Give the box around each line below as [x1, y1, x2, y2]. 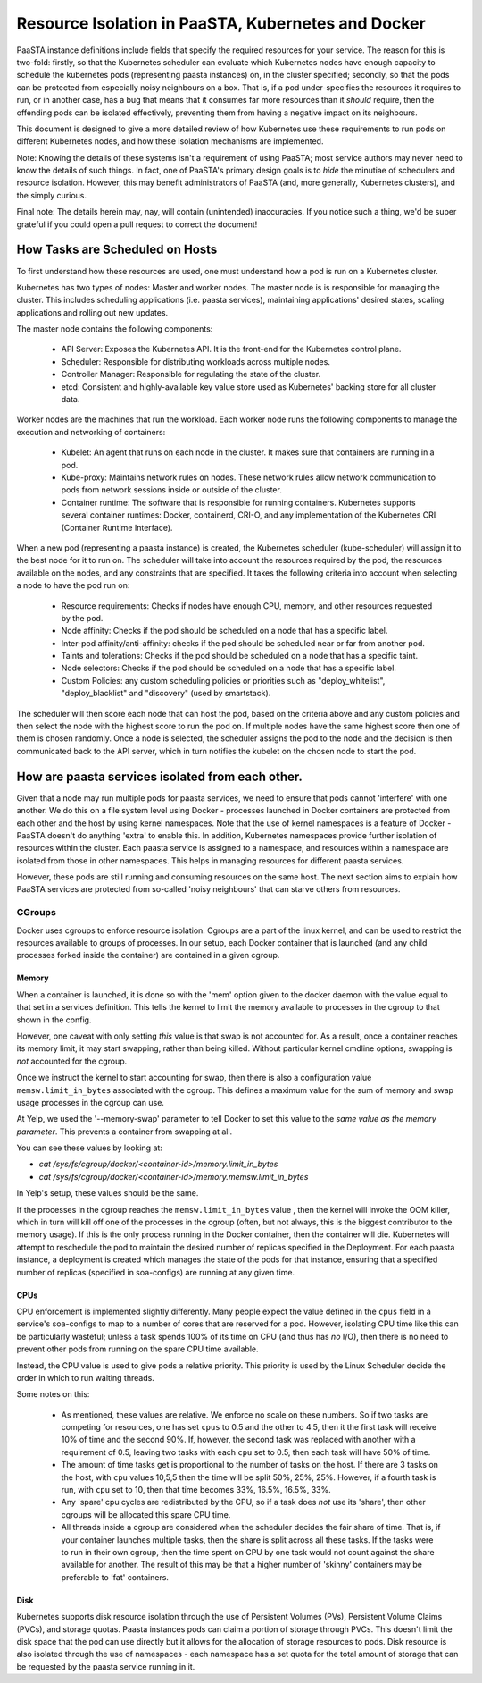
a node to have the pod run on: [16, 580, 130, 591]
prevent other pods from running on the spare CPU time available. [16, 1343, 259, 1354]
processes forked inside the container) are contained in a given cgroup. [16, 950, 280, 961]
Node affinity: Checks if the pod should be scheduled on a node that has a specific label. [61, 626, 388, 636]
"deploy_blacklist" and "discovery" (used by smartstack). [61, 688, 271, 699]
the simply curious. [16, 189, 87, 200]
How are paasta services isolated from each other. [16, 769, 303, 784]
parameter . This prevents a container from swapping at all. [16, 1126, 233, 1137]
